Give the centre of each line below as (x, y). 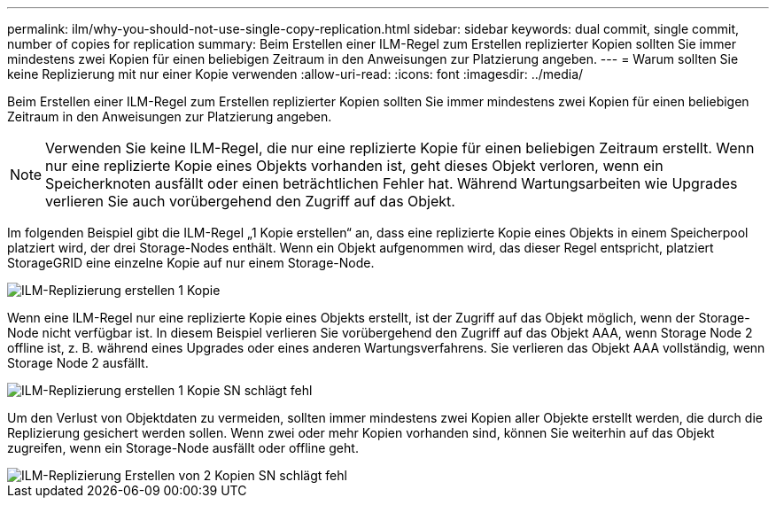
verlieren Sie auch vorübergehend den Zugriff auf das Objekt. (250, 201)
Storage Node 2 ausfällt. (78, 363)
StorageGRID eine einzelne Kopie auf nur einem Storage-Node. (191, 263)
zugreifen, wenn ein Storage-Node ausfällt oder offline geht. (183, 448)
